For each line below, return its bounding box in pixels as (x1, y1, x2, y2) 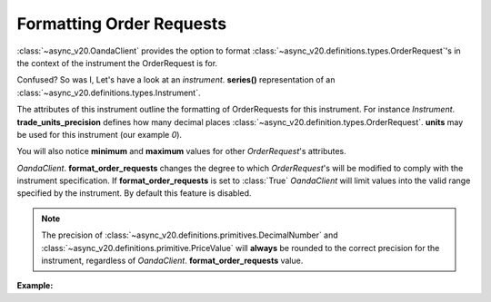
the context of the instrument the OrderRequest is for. (16, 57, 218, 68)
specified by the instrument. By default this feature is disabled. (16, 188, 252, 199)
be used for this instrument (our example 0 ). (16, 129, 182, 140)
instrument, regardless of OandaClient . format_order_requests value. (41, 255, 304, 267)
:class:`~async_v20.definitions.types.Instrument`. (16, 87, 201, 98)
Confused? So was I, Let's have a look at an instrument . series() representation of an (16, 74, 336, 85)
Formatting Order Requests (16, 14, 227, 34)
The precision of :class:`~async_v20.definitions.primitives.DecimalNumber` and (41, 229, 338, 240)
